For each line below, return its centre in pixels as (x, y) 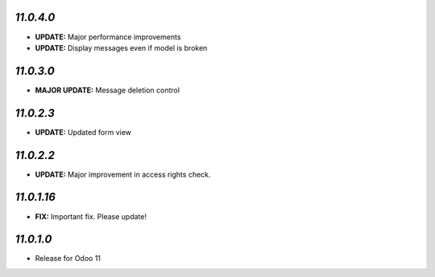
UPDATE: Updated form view (83, 132)
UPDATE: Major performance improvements (108, 37)
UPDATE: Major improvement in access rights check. (123, 174)
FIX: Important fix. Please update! (91, 216)
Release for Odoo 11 (68, 259)
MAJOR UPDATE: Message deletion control (108, 90)
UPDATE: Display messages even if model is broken (121, 47)
